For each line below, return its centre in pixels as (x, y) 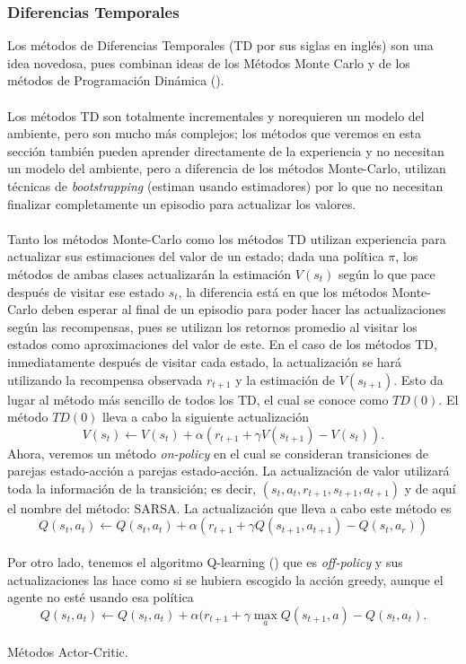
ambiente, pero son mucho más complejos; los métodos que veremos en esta (214, 133)
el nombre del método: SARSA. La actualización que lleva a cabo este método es (229, 507)
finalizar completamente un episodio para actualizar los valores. (182, 203)
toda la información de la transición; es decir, (132, 488)
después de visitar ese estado (86, 291)
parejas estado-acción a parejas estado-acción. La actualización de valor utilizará (229, 471)
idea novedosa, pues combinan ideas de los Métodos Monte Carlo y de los (209, 62)
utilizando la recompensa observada (105, 379)
